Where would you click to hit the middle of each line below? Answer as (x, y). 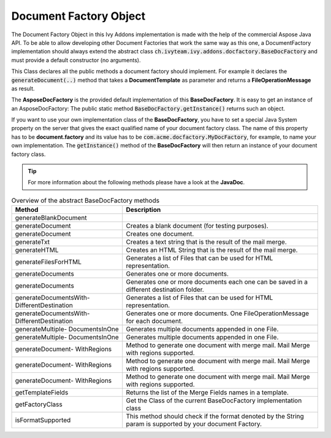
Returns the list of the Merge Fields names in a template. (207, 393)
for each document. (154, 321)
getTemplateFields (42, 393)
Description (143, 210)
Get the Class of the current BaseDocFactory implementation (214, 401)
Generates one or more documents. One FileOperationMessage (218, 313)
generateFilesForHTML (48, 262)
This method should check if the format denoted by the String (215, 416)
